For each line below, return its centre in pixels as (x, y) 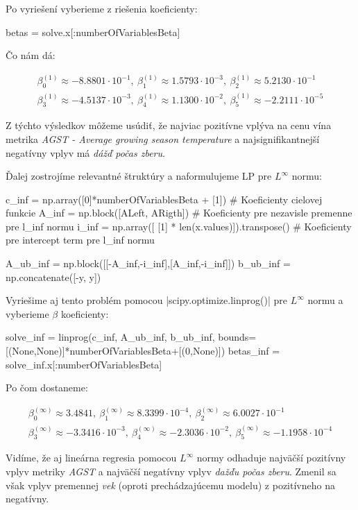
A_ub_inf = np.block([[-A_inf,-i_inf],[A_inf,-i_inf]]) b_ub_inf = (148, 263)
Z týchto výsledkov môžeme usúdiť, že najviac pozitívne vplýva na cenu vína (169, 125)
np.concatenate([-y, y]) (53, 277)
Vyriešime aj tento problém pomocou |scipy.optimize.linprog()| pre (146, 300)
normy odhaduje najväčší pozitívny (271, 458)
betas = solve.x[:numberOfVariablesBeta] (93, 32)
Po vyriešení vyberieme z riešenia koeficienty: (102, 8)
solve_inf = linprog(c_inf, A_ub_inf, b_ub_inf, (110, 337)
